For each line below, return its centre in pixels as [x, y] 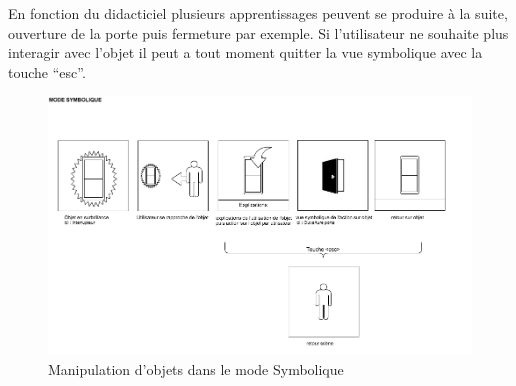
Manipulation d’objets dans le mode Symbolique [196, 368]
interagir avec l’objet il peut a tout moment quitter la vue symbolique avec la [245, 52]
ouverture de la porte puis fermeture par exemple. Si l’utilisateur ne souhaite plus [258, 32]
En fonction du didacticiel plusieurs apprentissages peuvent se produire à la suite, [258, 13]
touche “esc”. [47, 71]
